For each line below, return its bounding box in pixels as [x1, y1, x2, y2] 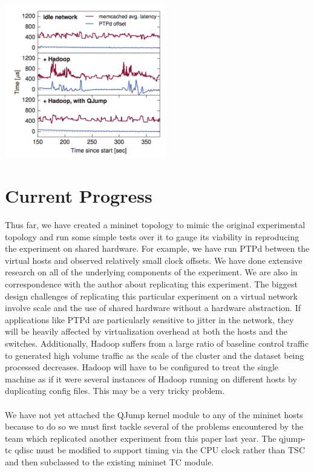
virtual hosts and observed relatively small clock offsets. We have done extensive [5, 254, 303, 266]
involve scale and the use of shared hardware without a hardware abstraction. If [5, 301, 301, 314]
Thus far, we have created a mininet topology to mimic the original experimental [5, 218, 306, 231]
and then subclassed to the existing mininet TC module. [5, 455, 214, 468]
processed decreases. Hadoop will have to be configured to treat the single [5, 361, 279, 373]
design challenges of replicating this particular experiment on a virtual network [5, 289, 298, 302]
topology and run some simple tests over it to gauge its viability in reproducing [5, 230, 299, 243]
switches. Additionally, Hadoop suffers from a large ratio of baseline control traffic [5, 337, 309, 350]
